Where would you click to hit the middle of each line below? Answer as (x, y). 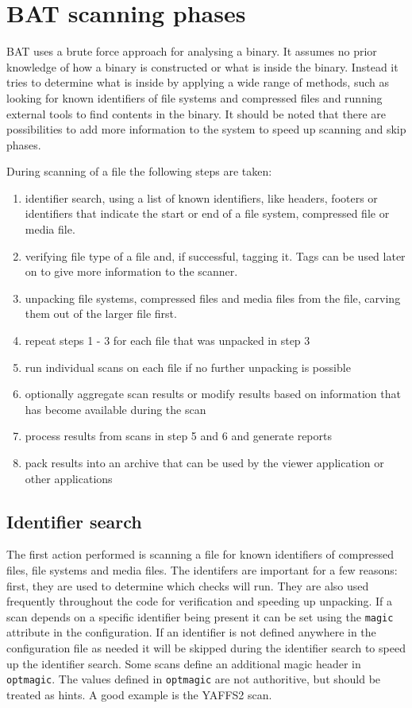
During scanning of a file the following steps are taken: (139, 171)
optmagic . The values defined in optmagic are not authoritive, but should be (194, 679)
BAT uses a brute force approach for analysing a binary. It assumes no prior (192, 51)
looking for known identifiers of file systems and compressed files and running (194, 97)
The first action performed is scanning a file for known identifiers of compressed (200, 554)
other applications (69, 478)
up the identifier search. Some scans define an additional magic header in (184, 663)
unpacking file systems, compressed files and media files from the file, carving (213, 298)
